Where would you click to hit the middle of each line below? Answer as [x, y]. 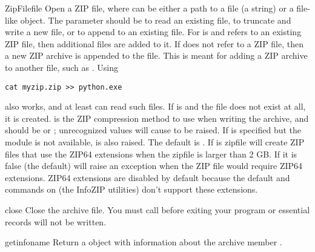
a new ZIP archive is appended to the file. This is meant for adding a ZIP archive [156, 55]
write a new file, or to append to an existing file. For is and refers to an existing [153, 32]
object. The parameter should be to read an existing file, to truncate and [156, 20]
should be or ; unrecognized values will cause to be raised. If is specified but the [153, 130]
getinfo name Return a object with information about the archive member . [144, 242]
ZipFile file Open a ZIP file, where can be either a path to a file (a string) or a [149, 8]
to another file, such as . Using [61, 67]
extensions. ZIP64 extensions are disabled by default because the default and [148, 177]
